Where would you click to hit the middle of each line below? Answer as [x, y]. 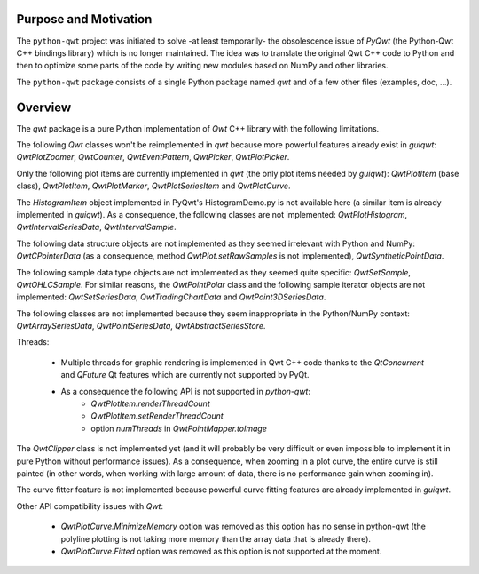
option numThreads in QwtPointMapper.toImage [179, 428]
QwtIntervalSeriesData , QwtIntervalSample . [96, 227]
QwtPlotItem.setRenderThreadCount [157, 416]
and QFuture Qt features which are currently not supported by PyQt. [185, 375]
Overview [44, 107]
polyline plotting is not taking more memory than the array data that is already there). [216, 538]
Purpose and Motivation [84, 19]
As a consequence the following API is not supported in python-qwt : [185, 391]
